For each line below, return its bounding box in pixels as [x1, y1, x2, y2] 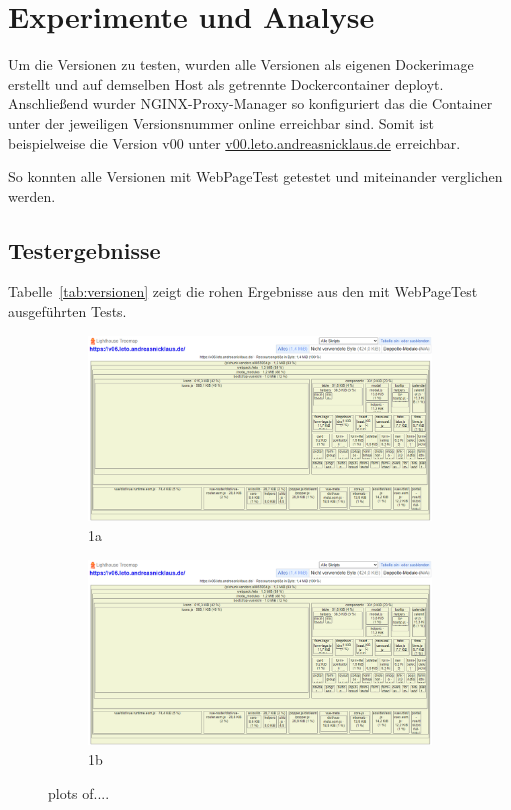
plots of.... [48, 782, 110, 803]
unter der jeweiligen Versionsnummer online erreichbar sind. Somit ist [8, 112, 435, 133]
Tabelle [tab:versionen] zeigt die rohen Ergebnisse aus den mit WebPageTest [8, 281, 478, 302]
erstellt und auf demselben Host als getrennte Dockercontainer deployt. [8, 73, 444, 94]
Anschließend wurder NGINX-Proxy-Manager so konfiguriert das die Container [8, 93, 493, 114]
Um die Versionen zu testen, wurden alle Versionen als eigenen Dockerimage [8, 54, 474, 75]
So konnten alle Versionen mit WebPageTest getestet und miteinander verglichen [8, 166, 503, 187]
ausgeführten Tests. [8, 301, 127, 322]
